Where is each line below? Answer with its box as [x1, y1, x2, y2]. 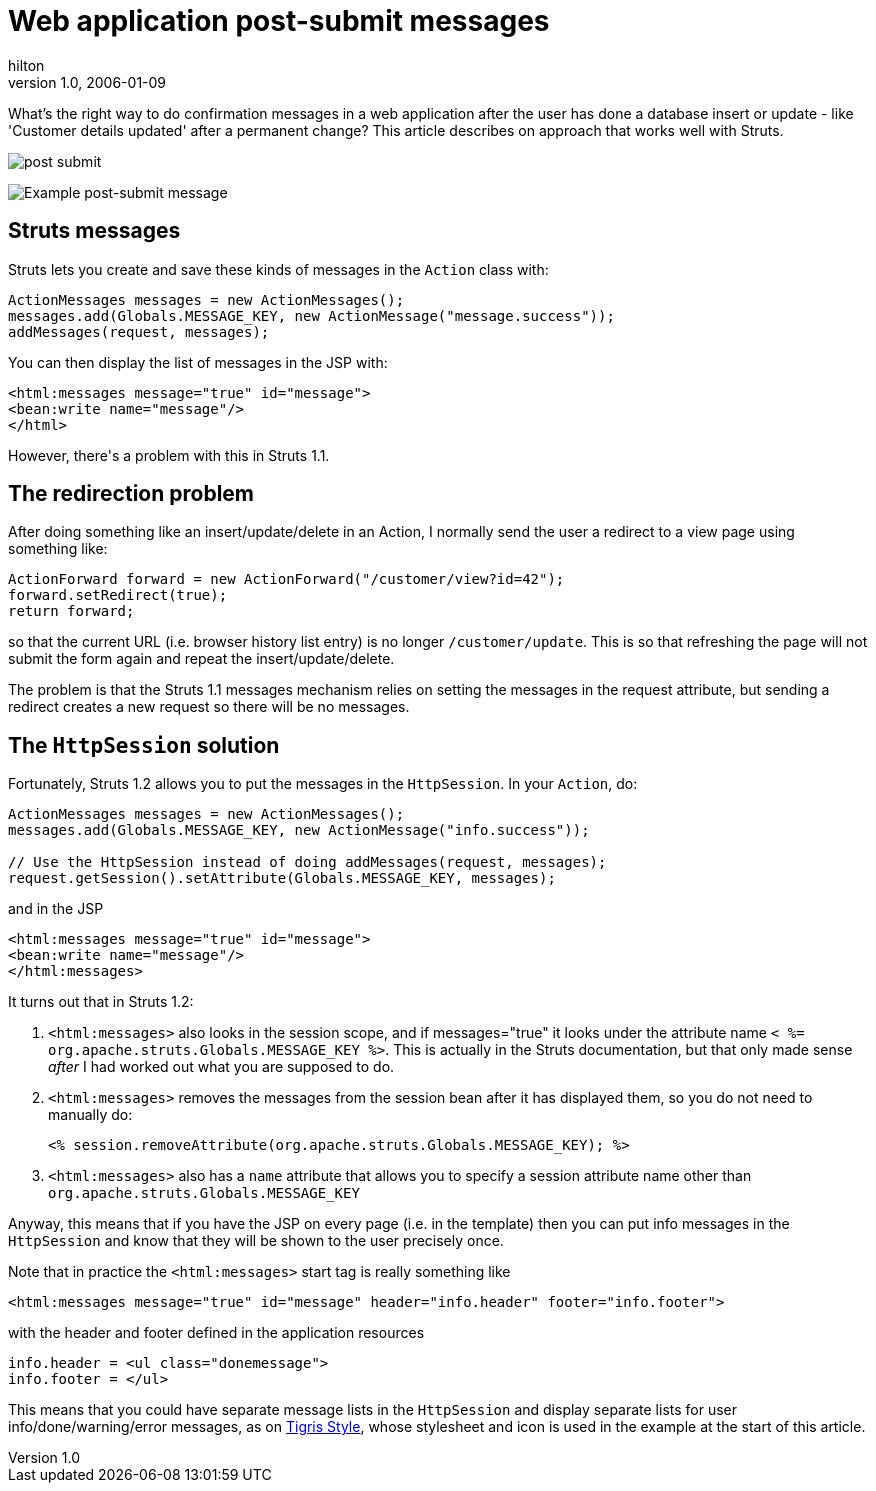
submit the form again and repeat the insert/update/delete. [8, 650, 395, 668]
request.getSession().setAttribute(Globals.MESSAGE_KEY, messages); [8, 870, 556, 887]
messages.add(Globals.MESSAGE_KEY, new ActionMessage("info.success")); [8, 822, 590, 839]
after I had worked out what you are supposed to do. [48, 1058, 395, 1076]
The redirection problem [8, 481, 255, 507]
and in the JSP [8, 900, 104, 918]
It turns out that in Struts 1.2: [8, 993, 194, 1011]
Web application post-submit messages [8, 4, 550, 38]
